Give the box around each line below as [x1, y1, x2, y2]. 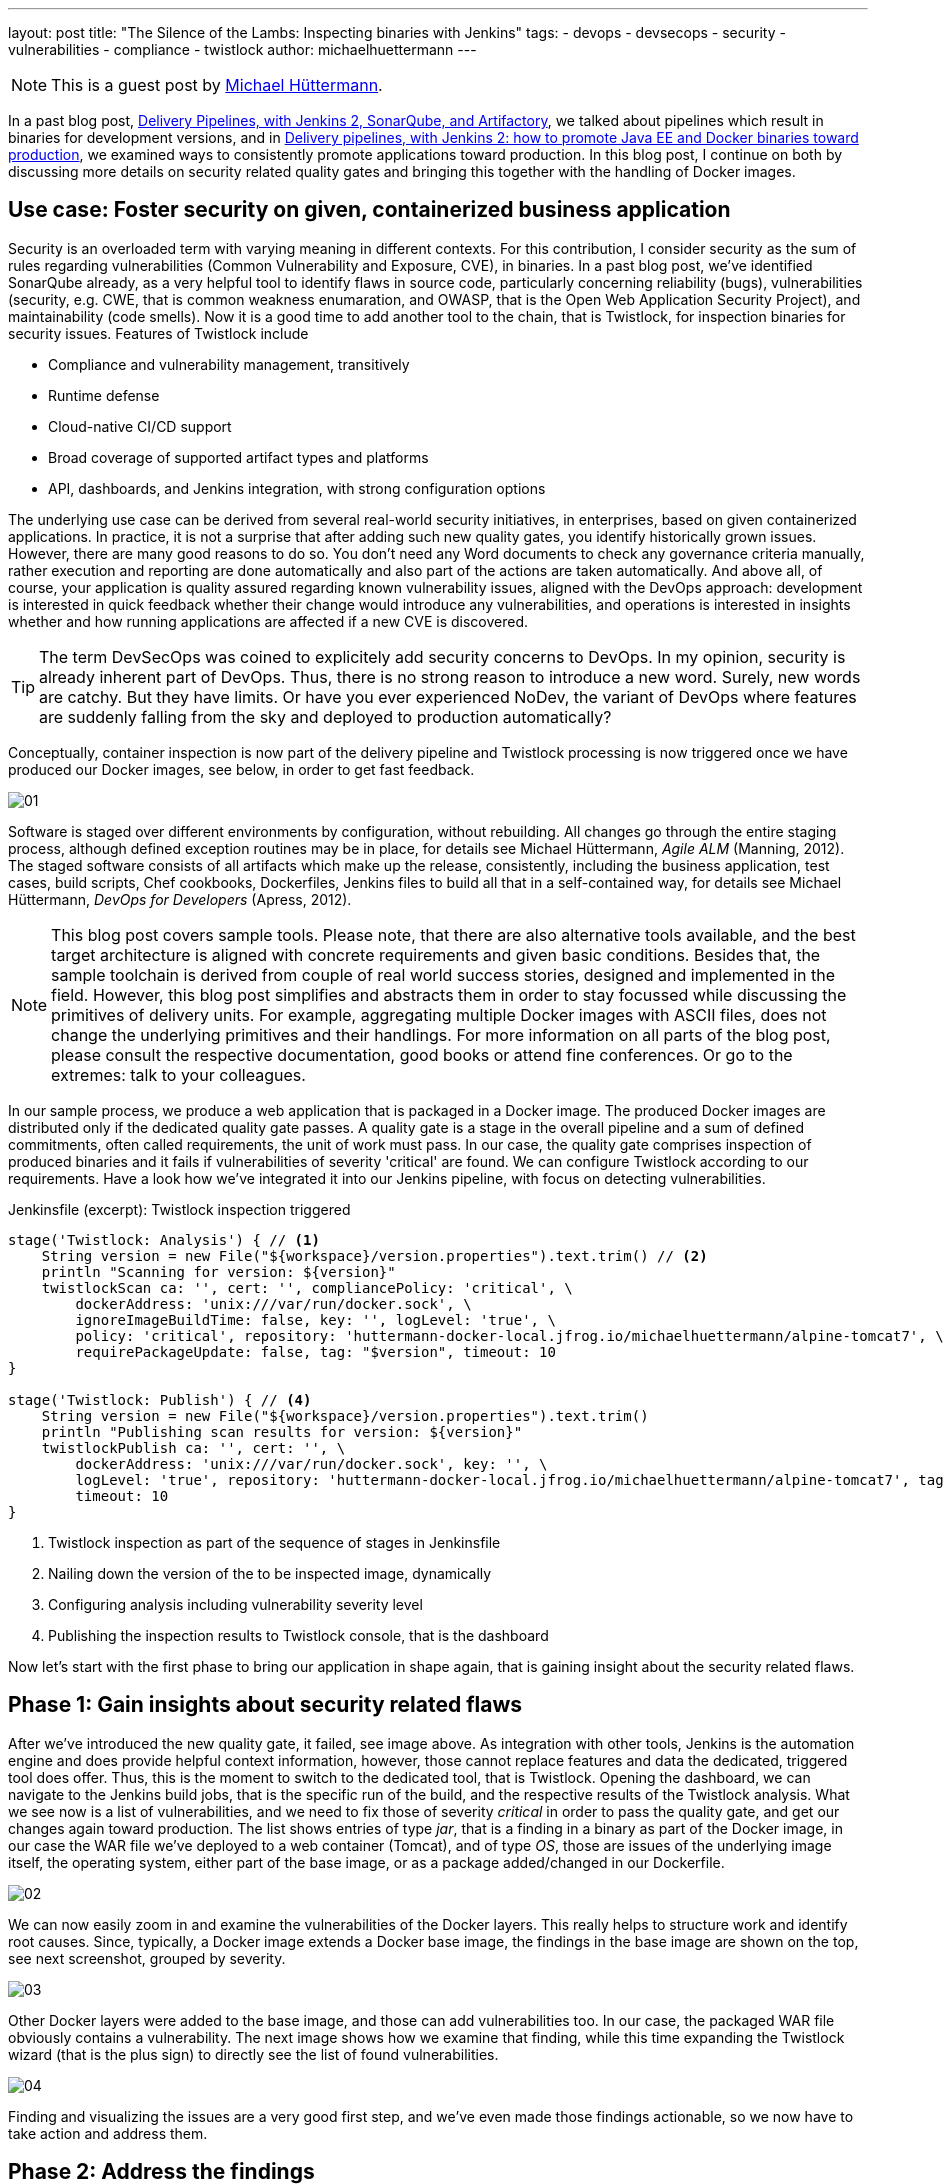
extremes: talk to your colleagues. [51, 1064, 306, 1085]
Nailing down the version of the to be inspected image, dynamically [48, 1564, 492, 1582]
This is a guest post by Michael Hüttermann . [51, 75, 383, 95]
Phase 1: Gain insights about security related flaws [8, 1692, 523, 1718]
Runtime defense [48, 386, 160, 404]
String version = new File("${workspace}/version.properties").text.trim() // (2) [41, 1247, 708, 1264]
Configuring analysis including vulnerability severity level [48, 1595, 423, 1613]
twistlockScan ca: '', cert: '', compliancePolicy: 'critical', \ [41, 1279, 573, 1296]
